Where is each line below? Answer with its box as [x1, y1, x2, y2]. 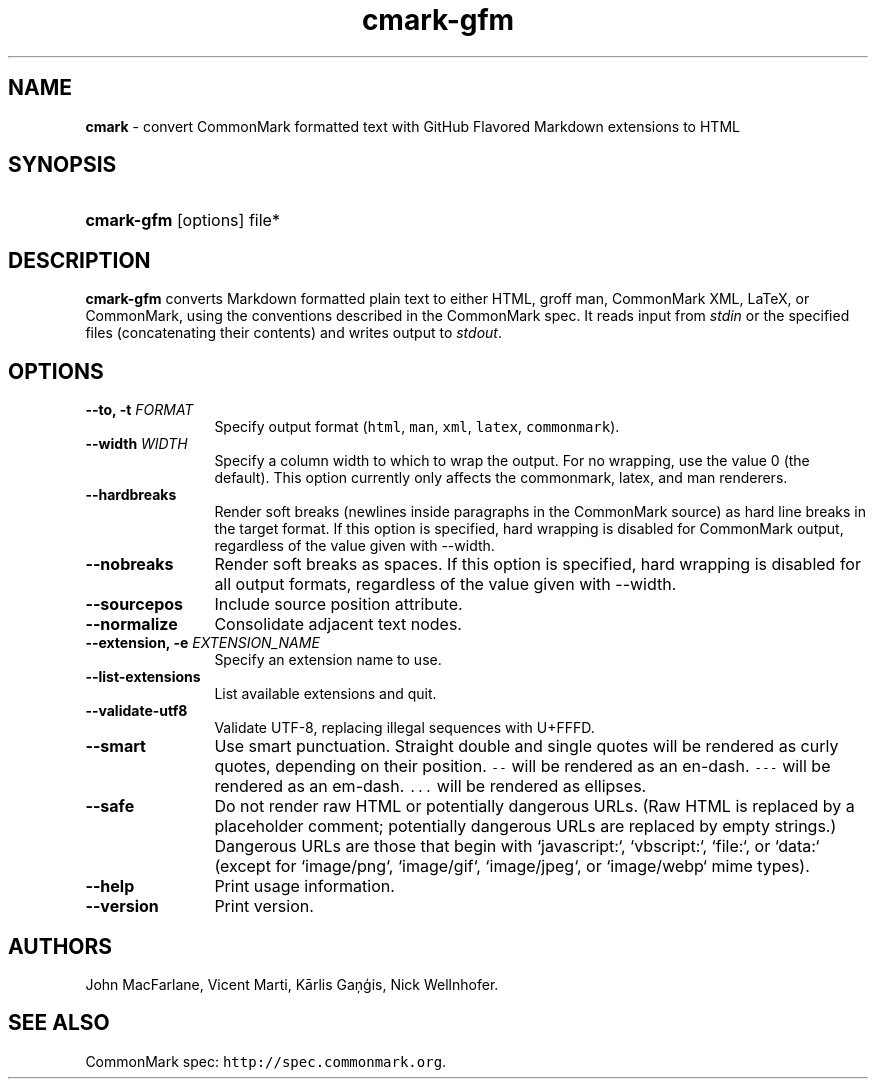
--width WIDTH [85, 435, 188, 453]
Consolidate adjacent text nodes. [214, 614, 462, 635]
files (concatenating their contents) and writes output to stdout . [85, 324, 502, 342]
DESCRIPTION [8, 247, 151, 273]
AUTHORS [8, 933, 113, 959]
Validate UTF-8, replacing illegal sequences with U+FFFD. [214, 719, 595, 737]
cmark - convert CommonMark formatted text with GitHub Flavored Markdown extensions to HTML [85, 117, 740, 135]
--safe [85, 796, 135, 817]
